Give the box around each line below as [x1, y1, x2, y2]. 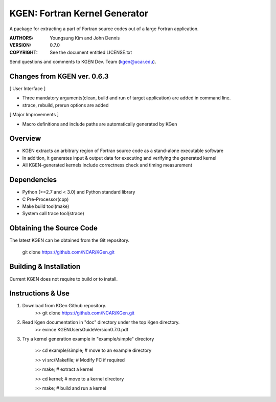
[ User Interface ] [9, 86, 46, 92]
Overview [9, 134, 41, 143]
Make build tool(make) [22, 203, 70, 209]
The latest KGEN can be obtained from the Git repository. [9, 237, 130, 243]
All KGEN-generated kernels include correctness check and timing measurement [22, 162, 193, 168]
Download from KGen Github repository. [22, 303, 107, 309]
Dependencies [9, 176, 57, 184]
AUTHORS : [9, 35, 34, 41]
